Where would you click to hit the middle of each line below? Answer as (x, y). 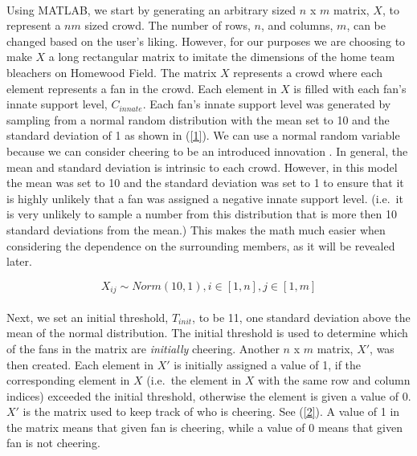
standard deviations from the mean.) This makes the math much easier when (196, 229)
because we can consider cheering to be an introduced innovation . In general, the (207, 151)
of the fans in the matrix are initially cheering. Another (143, 348)
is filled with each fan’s (350, 88)
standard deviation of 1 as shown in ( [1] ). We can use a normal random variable (203, 135)
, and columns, (297, 25)
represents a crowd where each (308, 72)
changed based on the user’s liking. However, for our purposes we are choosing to (206, 41)
